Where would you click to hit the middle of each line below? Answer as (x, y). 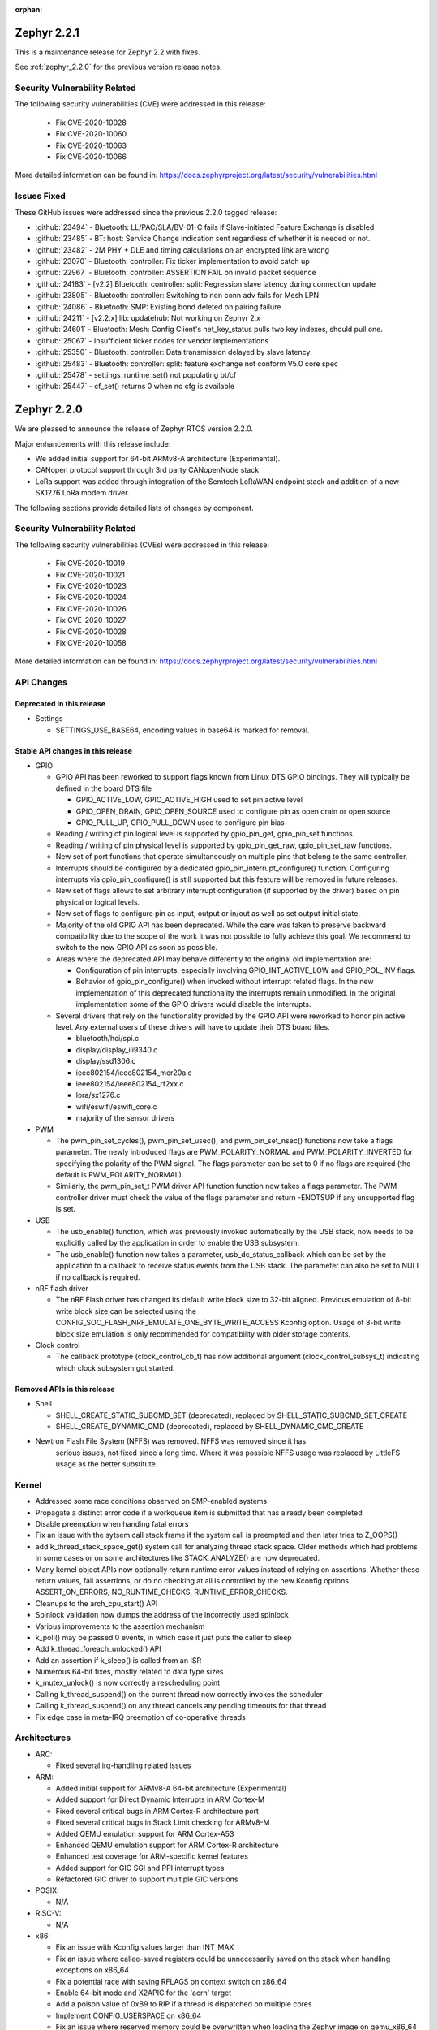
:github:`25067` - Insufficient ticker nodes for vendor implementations (152, 340)
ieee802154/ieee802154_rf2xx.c (130, 1083)
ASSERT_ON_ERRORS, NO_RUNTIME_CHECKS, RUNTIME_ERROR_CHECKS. (161, 1592)
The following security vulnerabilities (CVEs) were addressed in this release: (142, 545)
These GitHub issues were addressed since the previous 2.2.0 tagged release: (146, 212)
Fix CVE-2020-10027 (91, 620)
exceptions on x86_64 (92, 1970)
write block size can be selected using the (126, 1311)
